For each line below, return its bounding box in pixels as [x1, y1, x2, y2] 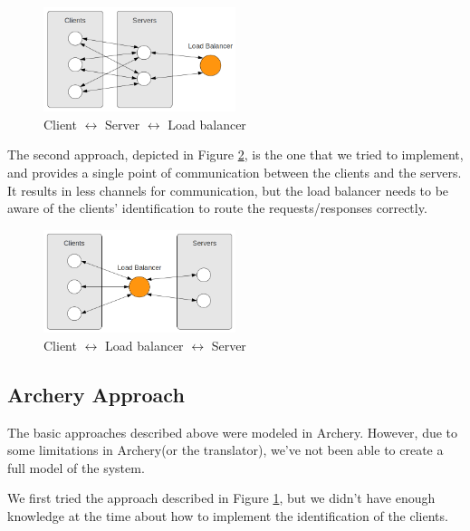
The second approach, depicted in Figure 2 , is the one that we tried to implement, [7, 145, 464, 164]
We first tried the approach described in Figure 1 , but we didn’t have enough [7, 488, 436, 507]
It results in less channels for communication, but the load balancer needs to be [7, 180, 449, 199]
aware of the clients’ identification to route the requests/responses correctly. [7, 198, 427, 217]
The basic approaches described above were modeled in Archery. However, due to [7, 422, 458, 441]
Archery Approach [7, 380, 185, 408]
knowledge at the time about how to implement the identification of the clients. [7, 506, 448, 525]
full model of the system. [7, 458, 145, 477]
